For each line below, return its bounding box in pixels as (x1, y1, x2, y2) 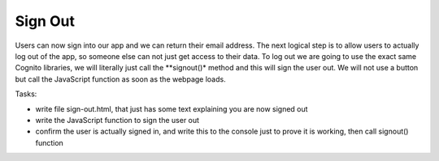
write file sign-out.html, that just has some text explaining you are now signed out (35, 104, 308, 113)
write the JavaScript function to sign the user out (35, 115, 199, 125)
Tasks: (15, 89, 37, 99)
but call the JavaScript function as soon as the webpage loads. (15, 74, 227, 84)
